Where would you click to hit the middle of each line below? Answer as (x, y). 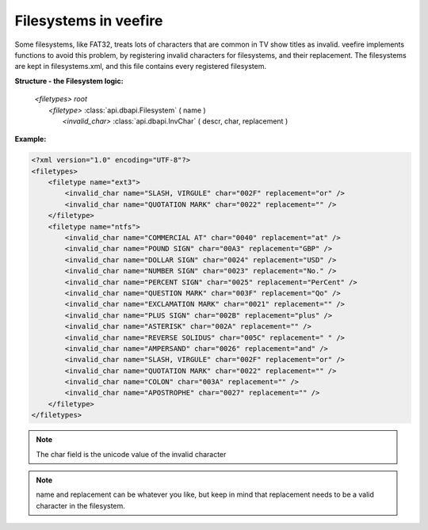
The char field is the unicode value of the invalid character (131, 454)
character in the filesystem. (81, 505)
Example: (31, 139)
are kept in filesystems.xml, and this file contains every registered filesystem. (141, 67)
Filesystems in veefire (89, 21)
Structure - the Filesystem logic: (69, 81)
